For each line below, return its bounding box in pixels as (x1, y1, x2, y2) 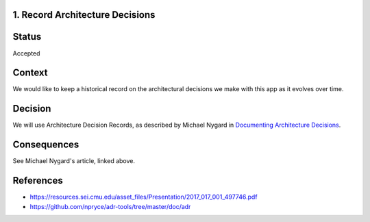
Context (12, 67, 48, 79)
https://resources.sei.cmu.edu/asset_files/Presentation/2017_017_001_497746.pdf (29, 193, 258, 201)
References (12, 175, 63, 186)
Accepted (12, 49, 40, 58)
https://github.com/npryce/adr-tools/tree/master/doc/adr (29, 202, 191, 210)
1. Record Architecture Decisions (12, 9, 156, 21)
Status (12, 31, 42, 42)
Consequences (12, 139, 79, 151)
